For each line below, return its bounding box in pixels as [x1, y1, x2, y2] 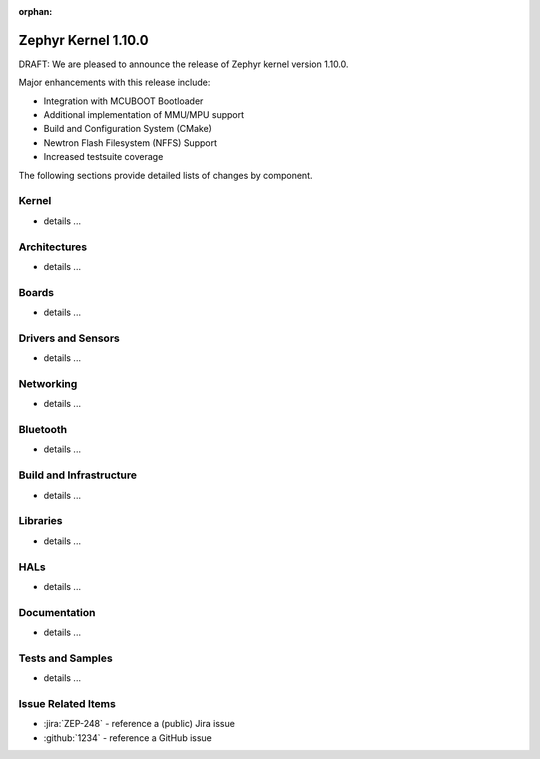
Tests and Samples [18, 651, 114, 665]
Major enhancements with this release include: [18, 76, 211, 89]
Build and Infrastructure [18, 468, 137, 482]
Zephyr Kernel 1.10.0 [18, 31, 149, 49]
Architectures [18, 240, 88, 254]
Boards [18, 285, 55, 299]
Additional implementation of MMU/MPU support [43, 109, 245, 121]
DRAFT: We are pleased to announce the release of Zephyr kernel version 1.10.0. [18, 58, 349, 70]
